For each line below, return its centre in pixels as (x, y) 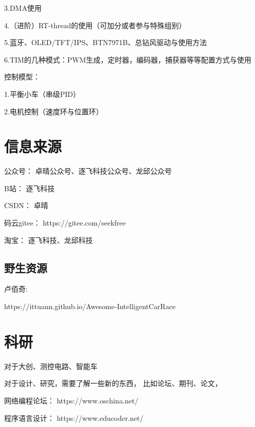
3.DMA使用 (23, 8)
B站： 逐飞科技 (30, 188)
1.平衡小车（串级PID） (42, 94)
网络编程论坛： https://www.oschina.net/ (71, 400)
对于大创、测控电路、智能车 (51, 366)
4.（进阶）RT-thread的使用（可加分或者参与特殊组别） (95, 25)
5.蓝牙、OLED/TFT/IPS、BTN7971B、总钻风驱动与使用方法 (105, 42)
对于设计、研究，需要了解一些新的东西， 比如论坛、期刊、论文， (113, 383)
